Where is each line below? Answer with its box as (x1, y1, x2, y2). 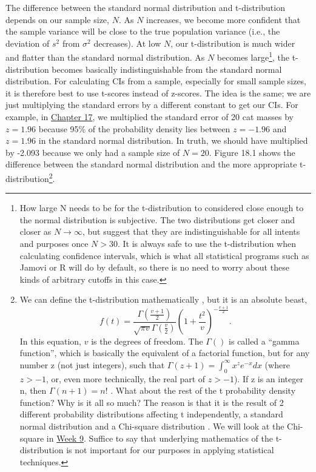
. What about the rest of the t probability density (110, 384, 296, 397)
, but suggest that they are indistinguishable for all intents (82, 225, 300, 238)
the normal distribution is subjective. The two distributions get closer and (19, 213, 295, 226)
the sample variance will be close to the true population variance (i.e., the (5, 25, 280, 38)
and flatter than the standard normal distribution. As (5, 51, 205, 64)
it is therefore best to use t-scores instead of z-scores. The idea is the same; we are (5, 86, 311, 99)
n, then (19, 384, 47, 397)
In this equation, (19, 334, 82, 347)
